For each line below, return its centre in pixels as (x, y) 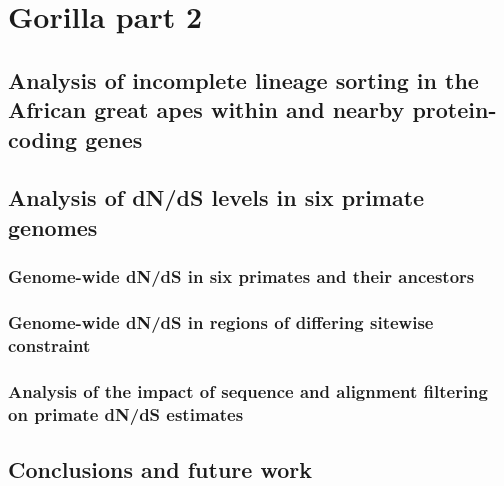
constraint (49, 344)
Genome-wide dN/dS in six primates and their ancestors (241, 276)
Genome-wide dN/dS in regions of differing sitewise (221, 321)
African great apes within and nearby (206, 109)
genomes (53, 226)
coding (43, 138)
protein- (454, 109)
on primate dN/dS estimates (126, 413)
